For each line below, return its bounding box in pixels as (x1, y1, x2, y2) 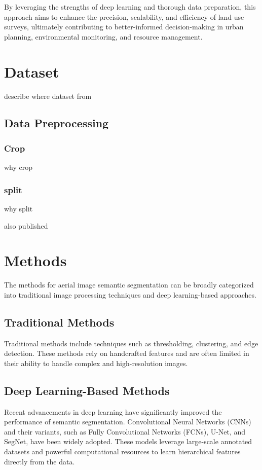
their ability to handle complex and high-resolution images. (4, 357, 188, 368)
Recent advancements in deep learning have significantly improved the (4, 406, 222, 417)
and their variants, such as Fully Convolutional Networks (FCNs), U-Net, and (4, 426, 246, 437)
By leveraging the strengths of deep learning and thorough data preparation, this (4, 2, 256, 12)
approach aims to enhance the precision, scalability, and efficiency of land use (4, 11, 244, 22)
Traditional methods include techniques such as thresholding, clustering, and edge (4, 338, 258, 348)
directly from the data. (4, 456, 75, 466)
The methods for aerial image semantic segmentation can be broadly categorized (4, 279, 254, 290)
